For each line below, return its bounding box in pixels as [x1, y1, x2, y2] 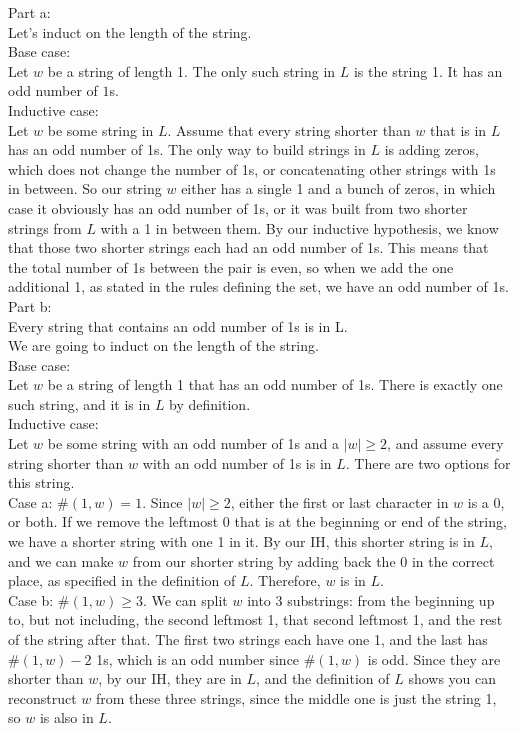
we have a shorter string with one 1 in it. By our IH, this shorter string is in [8, 531, 475, 552]
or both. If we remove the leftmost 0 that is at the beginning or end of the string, [8, 511, 507, 532]
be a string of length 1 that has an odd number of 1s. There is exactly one [47, 374, 503, 395]
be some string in [47, 119, 154, 140]
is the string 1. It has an [353, 60, 503, 81]
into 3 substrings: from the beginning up [247, 589, 495, 610]
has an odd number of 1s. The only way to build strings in [8, 139, 366, 160]
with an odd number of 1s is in [142, 452, 332, 473]
